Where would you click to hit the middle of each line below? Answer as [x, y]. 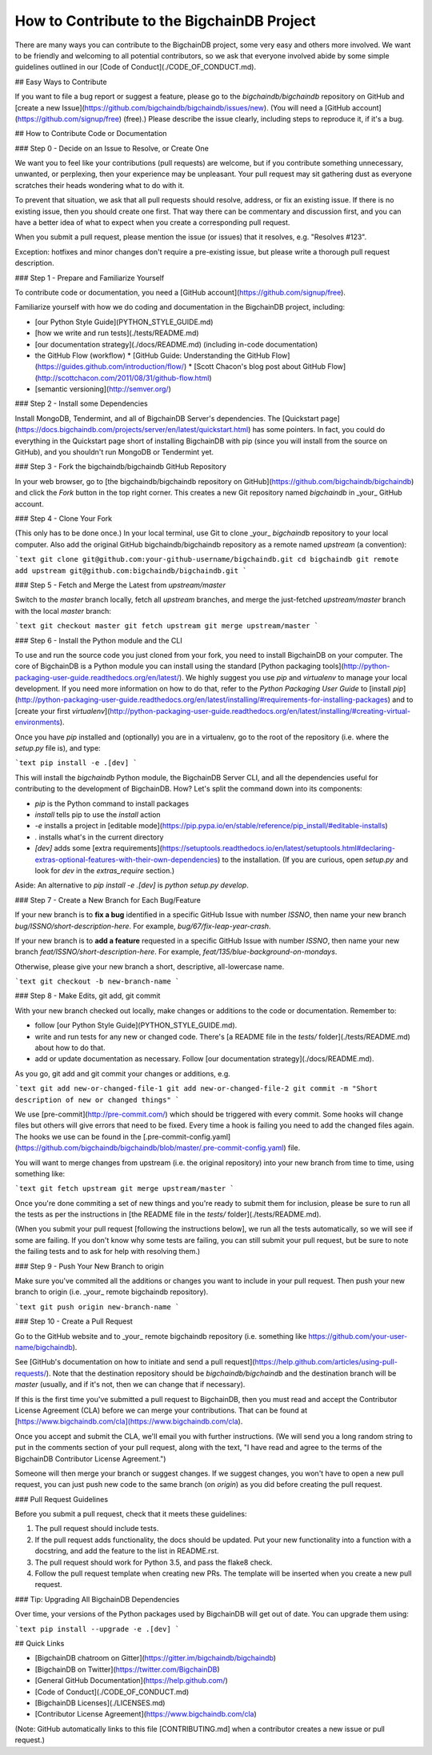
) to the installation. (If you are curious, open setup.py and [313, 859]
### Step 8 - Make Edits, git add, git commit [88, 996]
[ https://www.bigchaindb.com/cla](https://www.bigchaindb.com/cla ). [129, 1421]
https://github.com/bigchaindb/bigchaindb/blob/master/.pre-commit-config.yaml [150, 1148]
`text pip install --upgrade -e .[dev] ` [97, 1629]
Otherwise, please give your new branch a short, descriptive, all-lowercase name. [150, 966]
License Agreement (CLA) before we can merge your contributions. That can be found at [161, 1410]
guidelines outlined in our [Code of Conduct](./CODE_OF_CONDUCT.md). [135, 67]
